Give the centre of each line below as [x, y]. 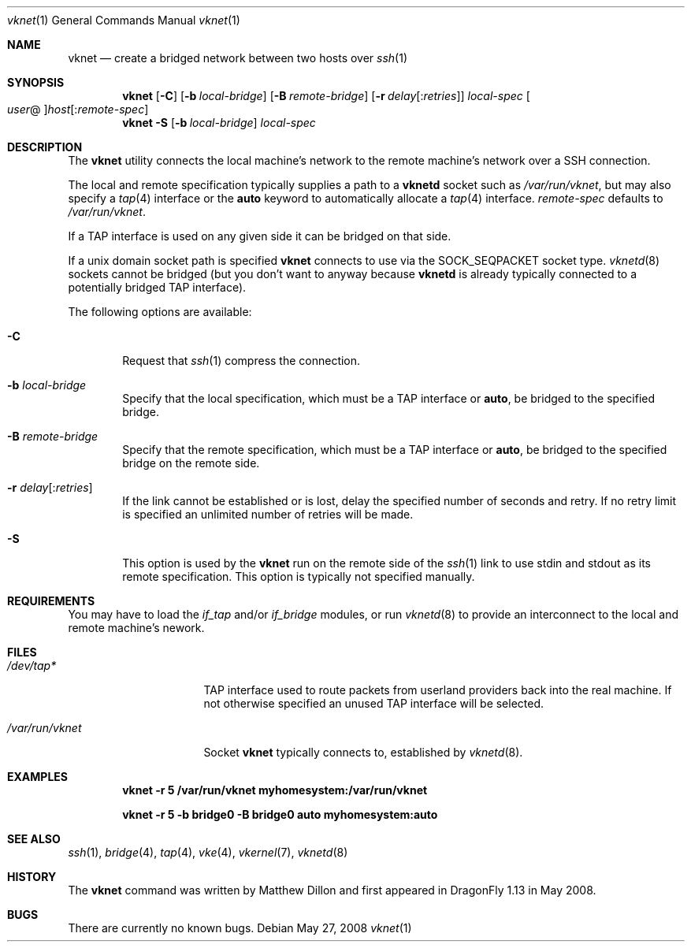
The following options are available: [160, 312]
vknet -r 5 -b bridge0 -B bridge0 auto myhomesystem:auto [280, 814]
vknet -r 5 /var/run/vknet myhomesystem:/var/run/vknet [275, 790]
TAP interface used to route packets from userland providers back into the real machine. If [438, 690]
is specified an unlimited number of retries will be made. [268, 514]
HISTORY [32, 877]
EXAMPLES [37, 777]
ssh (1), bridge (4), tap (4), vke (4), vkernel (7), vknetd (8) [208, 852]
